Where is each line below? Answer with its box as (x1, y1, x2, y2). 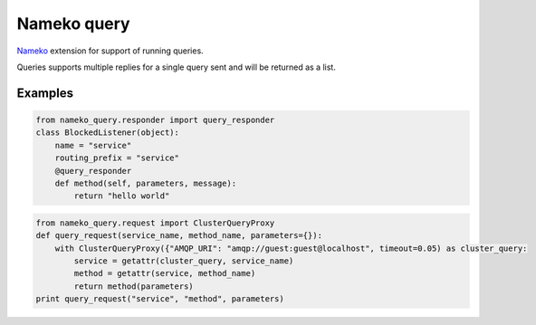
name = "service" (54, 140, 132, 150)
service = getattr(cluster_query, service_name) (73, 256, 294, 266)
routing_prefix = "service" (54, 153, 180, 163)
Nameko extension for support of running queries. (16, 45, 204, 56)
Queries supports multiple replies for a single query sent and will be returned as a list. (16, 62, 337, 72)
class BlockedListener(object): (35, 128, 180, 138)
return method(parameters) (73, 281, 194, 292)
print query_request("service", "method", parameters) (35, 294, 284, 304)
